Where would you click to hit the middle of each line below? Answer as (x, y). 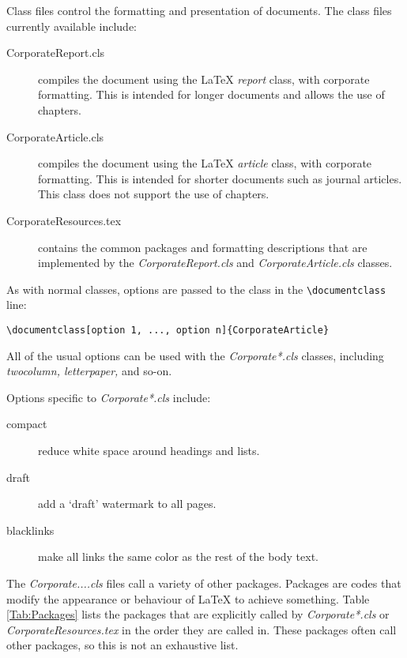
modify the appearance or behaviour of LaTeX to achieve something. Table (188, 598)
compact (27, 424)
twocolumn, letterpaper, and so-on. (89, 371)
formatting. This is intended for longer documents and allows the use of (211, 94)
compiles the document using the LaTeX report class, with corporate (204, 79)
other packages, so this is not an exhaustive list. (122, 645)
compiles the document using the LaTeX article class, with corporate (205, 163)
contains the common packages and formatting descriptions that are (203, 247)
